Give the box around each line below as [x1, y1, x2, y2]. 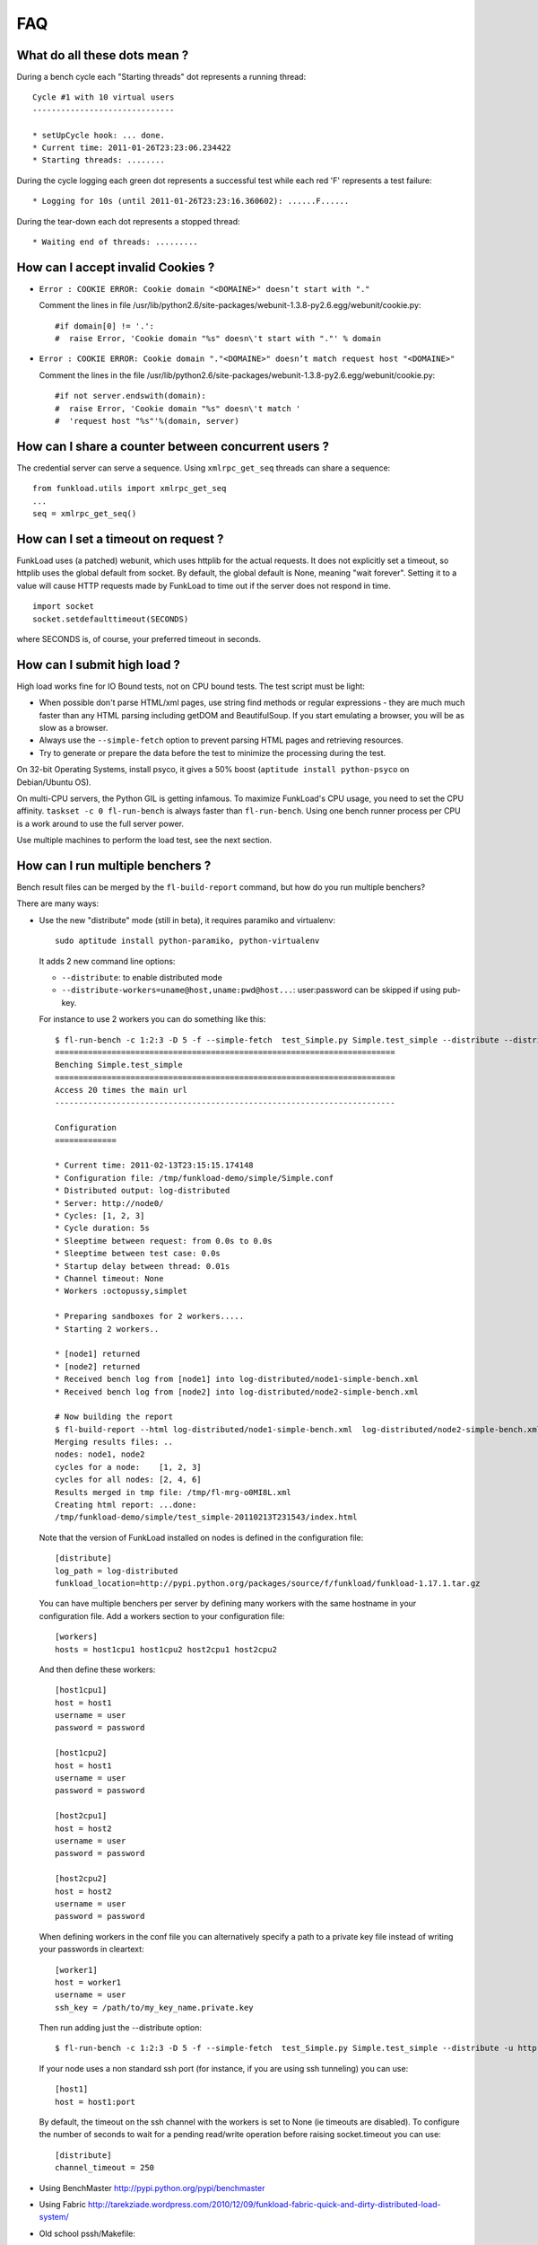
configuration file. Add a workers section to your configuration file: [39, 1610, 285, 1621]
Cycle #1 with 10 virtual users [32, 92, 175, 102]
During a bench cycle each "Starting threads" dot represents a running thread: [16, 72, 307, 83]
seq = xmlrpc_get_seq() [32, 508, 137, 519]
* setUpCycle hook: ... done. [32, 130, 166, 140]
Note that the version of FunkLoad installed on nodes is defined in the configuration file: [39, 1532, 364, 1543]
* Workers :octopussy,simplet [55, 1286, 188, 1297]
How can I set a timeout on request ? [16, 531, 224, 547]
